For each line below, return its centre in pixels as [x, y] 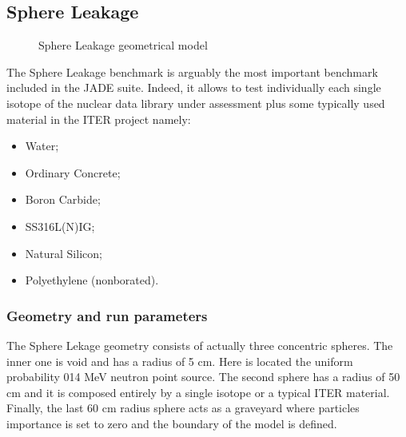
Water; [42, 146]
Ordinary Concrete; [73, 172]
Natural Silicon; [64, 253]
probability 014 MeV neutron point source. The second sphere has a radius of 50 [203, 377]
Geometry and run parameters [107, 315]
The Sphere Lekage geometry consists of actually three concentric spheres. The [200, 345]
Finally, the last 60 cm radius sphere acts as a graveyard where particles [183, 408]
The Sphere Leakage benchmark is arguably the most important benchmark [192, 72]
